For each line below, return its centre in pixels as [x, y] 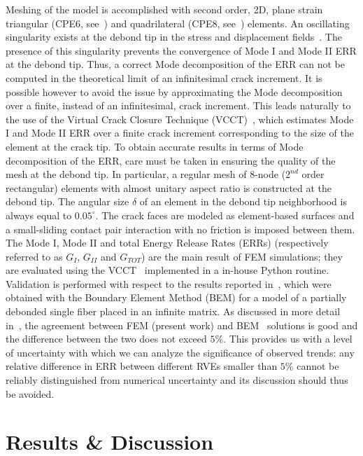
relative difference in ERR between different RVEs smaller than [142, 366]
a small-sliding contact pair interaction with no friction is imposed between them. [180, 229]
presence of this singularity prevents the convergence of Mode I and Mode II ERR [181, 50]
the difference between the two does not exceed [106, 339]
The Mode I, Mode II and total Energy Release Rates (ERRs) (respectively [167, 243]
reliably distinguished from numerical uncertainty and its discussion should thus [177, 380]
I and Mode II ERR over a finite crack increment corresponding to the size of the [180, 133]
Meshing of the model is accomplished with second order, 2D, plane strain [164, 9]
